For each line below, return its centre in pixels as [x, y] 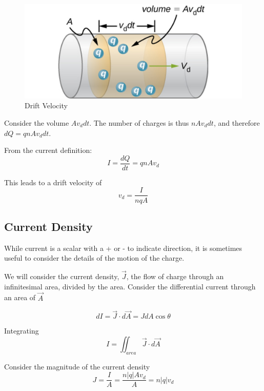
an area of [20, 297]
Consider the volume [37, 123]
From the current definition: [48, 150]
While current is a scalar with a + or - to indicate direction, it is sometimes [123, 248]
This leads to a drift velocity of [53, 182]
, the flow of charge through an [175, 276]
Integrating [22, 331]
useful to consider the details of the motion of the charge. [94, 258]
